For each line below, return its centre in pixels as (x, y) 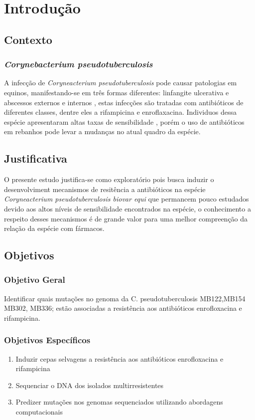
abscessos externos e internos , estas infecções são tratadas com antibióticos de (124, 102)
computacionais (39, 412)
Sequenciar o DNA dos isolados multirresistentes (90, 385)
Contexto (28, 39)
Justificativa (36, 158)
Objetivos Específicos (47, 340)
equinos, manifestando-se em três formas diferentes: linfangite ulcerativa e (117, 92)
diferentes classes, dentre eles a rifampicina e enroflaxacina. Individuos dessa (121, 112)
